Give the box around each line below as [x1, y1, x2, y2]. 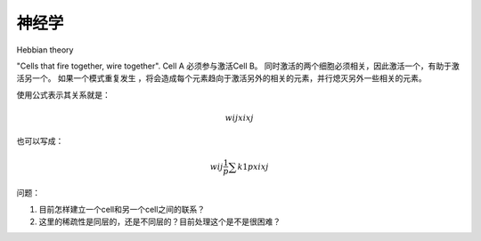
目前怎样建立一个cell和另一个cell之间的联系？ [38, 204, 205, 214]
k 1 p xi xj [237, 161, 269, 172]
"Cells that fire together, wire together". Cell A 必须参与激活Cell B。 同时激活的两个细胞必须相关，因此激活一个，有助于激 [16, 60, 461, 71]
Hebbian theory [16, 44, 74, 55]
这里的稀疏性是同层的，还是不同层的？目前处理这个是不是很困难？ [38, 216, 281, 227]
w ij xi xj [224, 112, 254, 123]
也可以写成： [16, 136, 64, 147]
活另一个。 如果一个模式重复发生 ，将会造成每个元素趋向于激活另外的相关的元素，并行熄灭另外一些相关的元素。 [16, 73, 427, 84]
